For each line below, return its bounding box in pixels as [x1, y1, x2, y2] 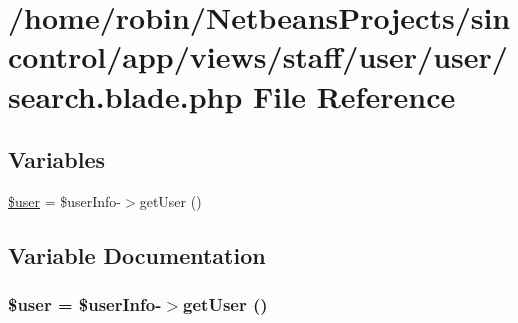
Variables [8, 144, 106, 175]
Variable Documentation [8, 239, 266, 270]
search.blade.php [8, 75, 243, 116]
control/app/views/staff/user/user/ [8, 36, 508, 77]
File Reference [253, 75, 456, 116]
